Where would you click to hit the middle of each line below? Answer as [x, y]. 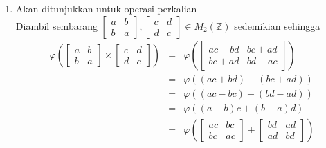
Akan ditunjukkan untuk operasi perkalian [106, 8]
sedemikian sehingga [277, 25]
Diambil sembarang [56, 25]
